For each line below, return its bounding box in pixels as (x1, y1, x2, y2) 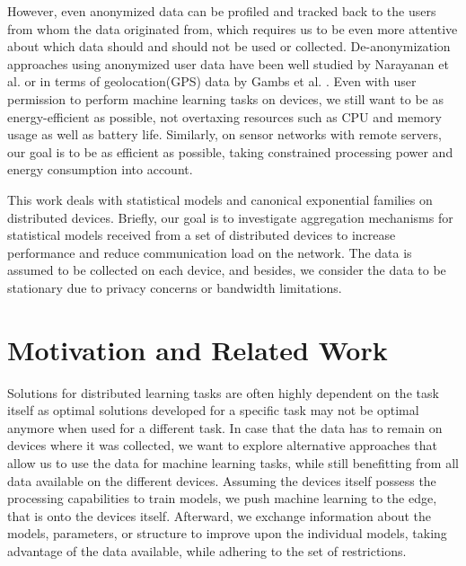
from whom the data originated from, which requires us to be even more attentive (7, 19, 458, 38)
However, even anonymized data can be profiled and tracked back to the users (7, 2, 436, 20)
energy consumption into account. (7, 160, 193, 179)
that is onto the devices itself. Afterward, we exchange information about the (7, 506, 432, 525)
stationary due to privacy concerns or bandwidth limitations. (7, 278, 342, 296)
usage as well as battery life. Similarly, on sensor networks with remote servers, (7, 125, 442, 144)
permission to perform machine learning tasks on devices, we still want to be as (7, 89, 444, 108)
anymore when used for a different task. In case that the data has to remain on (7, 418, 443, 437)
